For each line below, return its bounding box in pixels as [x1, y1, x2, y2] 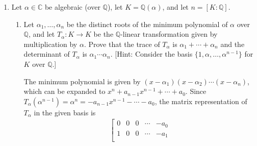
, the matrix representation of [155, 95, 247, 106]
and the [220, 38, 245, 49]
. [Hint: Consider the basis [110, 48, 193, 59]
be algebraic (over [44, 2, 100, 12]
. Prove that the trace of [84, 38, 160, 49]
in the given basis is [34, 107, 96, 117]
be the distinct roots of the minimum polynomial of [66, 18, 228, 29]
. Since [185, 86, 207, 96]
